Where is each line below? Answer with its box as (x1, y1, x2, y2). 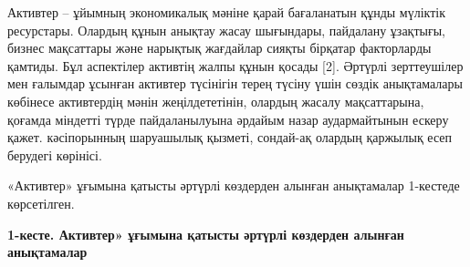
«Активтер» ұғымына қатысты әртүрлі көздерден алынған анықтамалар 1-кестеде (7, 176, 460, 195)
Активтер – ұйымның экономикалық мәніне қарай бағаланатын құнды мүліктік (7, 3, 446, 21)
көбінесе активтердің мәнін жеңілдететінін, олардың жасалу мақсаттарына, (7, 91, 424, 110)
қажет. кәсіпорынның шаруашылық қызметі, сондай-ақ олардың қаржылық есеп (7, 128, 453, 147)
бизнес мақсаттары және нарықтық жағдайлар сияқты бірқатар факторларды (7, 38, 432, 57)
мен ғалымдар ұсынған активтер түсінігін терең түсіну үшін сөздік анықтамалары (7, 74, 463, 93)
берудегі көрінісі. (7, 145, 102, 164)
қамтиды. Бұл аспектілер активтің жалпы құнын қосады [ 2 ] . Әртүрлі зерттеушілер (7, 56, 464, 75)
